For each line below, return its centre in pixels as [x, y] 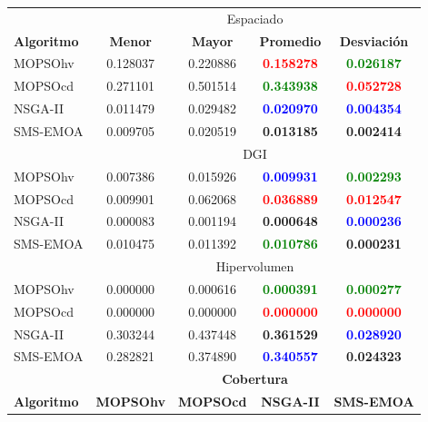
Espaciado [255, 18]
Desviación [374, 40]
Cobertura [255, 379]
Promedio [290, 40]
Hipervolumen [255, 266]
